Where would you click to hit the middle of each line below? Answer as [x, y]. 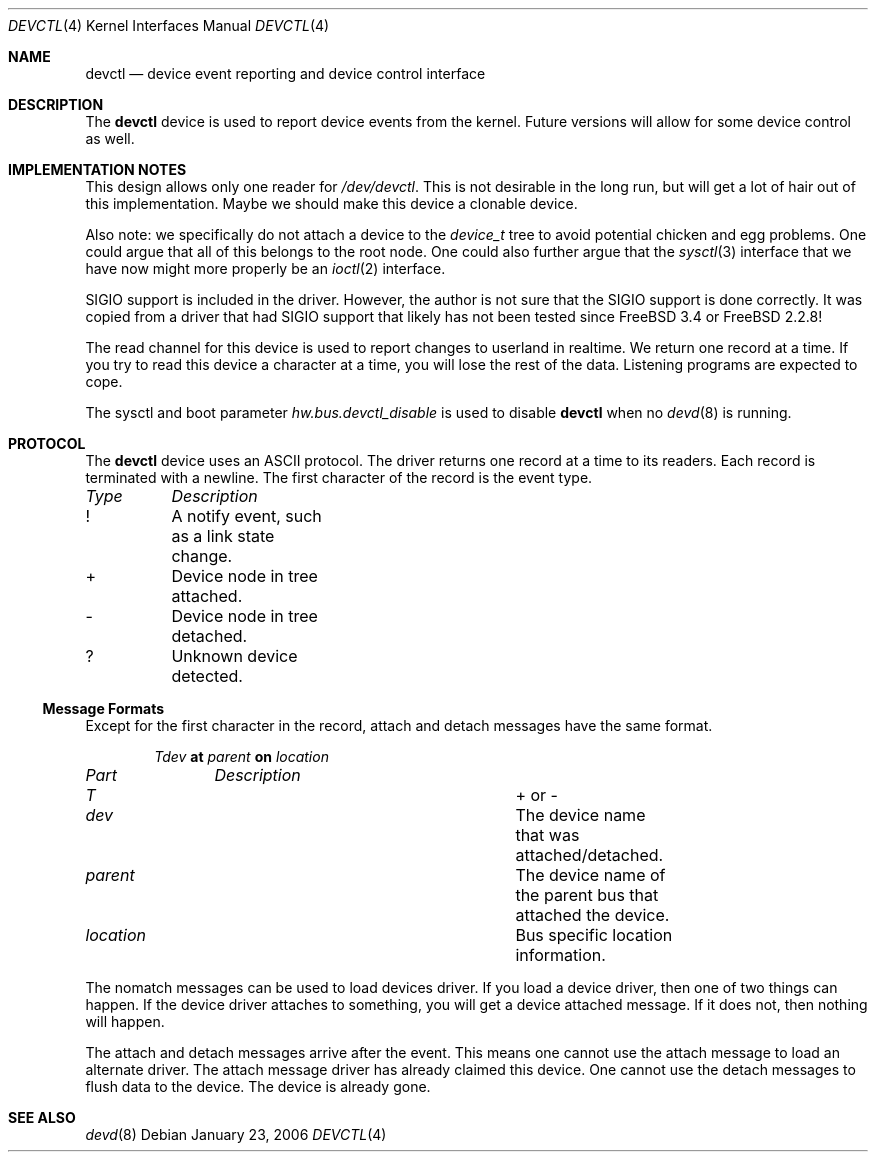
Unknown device [234, 656]
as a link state [223, 536]
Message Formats [103, 708]
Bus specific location [594, 935]
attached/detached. [589, 855]
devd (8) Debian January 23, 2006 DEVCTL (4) [236, 1134]
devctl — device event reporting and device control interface [285, 73]
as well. [110, 138]
